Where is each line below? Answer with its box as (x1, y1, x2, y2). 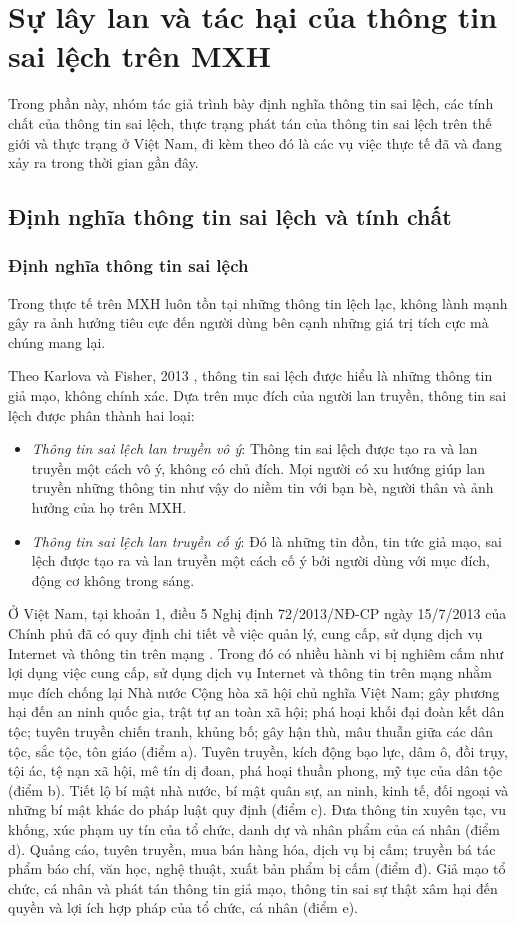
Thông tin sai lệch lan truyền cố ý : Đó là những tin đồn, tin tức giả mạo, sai (31, 530, 502, 551)
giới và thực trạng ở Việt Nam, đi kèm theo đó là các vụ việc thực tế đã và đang (8, 132, 502, 153)
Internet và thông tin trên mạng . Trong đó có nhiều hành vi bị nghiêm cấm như (8, 642, 504, 663)
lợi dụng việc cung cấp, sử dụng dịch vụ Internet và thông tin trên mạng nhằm (8, 662, 492, 683)
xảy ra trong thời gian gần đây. (8, 152, 199, 173)
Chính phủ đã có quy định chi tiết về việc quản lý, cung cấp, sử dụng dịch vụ (8, 623, 483, 643)
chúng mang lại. (8, 331, 106, 352)
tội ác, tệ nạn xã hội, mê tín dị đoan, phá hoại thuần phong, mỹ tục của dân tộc (8, 760, 503, 781)
